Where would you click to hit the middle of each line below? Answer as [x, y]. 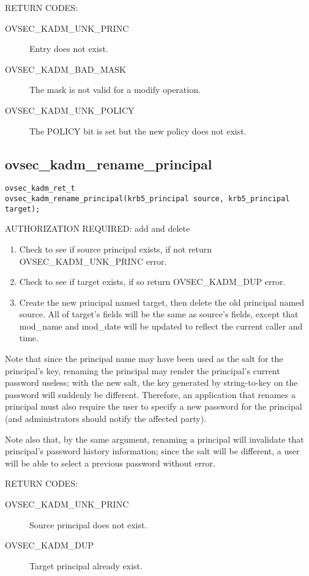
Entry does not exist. [69, 49]
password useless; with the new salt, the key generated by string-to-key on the [151, 382]
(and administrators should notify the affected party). [106, 419]
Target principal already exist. [86, 565]
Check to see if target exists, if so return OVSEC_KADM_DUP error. [152, 282]
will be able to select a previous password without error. [110, 463]
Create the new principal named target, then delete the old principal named [162, 302]
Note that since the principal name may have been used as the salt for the [144, 359]
